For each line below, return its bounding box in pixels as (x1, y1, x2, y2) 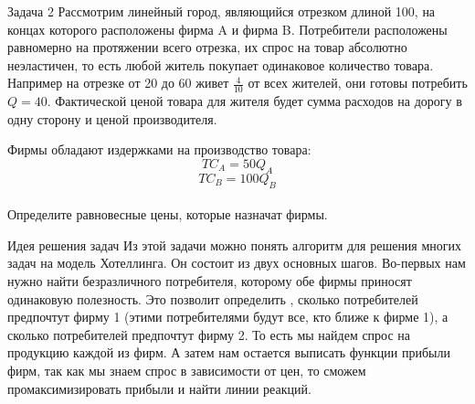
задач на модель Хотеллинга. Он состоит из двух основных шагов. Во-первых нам (7, 253, 466, 272)
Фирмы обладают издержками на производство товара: (7, 140, 311, 159)
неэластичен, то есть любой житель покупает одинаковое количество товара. (7, 55, 434, 74)
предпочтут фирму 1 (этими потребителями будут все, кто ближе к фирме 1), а (7, 307, 449, 326)
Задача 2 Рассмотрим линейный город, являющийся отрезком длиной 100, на (7, 2, 436, 20)
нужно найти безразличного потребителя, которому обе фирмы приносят (7, 271, 412, 290)
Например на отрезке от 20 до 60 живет (7, 73, 229, 92)
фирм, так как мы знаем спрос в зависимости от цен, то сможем (7, 360, 366, 379)
